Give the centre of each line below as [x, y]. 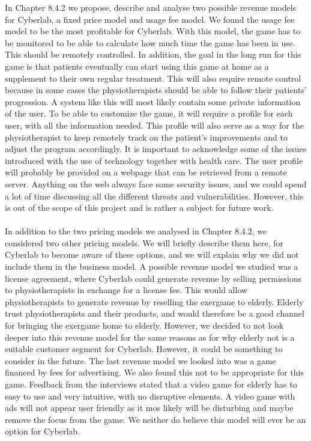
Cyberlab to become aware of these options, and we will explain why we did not [152, 254]
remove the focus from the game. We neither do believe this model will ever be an [155, 419]
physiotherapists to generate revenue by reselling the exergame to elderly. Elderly [154, 301]
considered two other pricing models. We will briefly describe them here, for [144, 242]
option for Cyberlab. [42, 431]
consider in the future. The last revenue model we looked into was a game [140, 360]
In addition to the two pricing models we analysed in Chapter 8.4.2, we [136, 231]
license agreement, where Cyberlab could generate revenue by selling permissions [153, 278]
